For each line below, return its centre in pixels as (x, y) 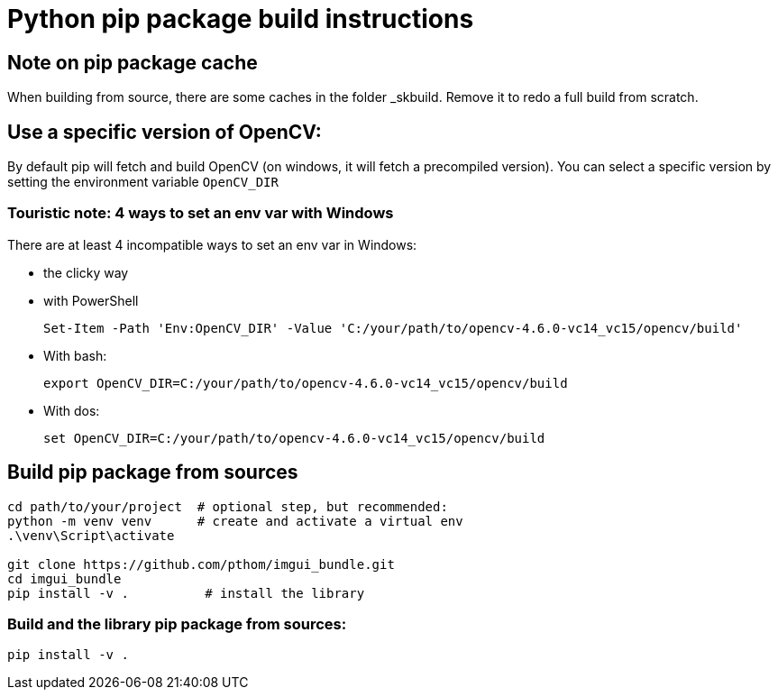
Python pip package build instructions (241, 19)
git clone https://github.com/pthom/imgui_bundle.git (201, 564)
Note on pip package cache (133, 62)
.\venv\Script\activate (91, 535)
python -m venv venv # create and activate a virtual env (235, 521)
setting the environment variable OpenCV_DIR (143, 182)
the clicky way (86, 272)
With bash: (75, 355)
